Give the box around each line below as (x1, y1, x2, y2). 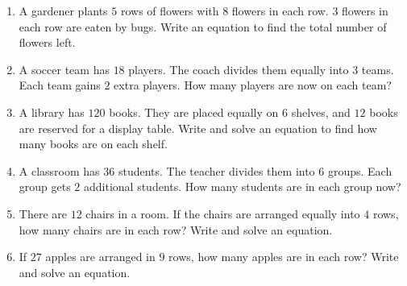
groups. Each (327, 162, 392, 179)
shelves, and (291, 103, 351, 120)
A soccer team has (19, 60, 110, 77)
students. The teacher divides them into (118, 162, 315, 179)
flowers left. (19, 34, 76, 51)
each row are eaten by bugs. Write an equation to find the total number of (19, 18, 387, 35)
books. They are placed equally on (109, 103, 279, 120)
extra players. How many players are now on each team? (114, 77, 392, 93)
